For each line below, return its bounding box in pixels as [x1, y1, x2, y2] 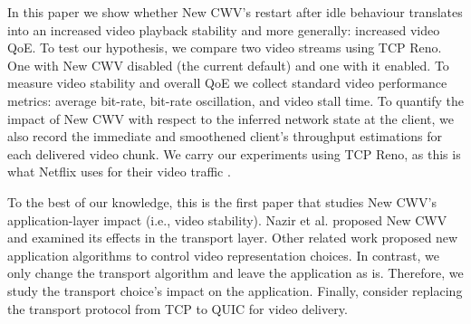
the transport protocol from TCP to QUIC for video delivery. [7, 299, 348, 318]
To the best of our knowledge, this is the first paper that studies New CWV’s [7, 192, 437, 211]
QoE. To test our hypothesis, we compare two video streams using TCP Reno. [7, 38, 442, 57]
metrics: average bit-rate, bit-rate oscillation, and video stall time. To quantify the [7, 91, 464, 110]
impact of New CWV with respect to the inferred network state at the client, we [7, 109, 454, 128]
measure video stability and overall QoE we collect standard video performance [7, 73, 447, 92]
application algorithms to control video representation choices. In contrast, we [7, 245, 439, 264]
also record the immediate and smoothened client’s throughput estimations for [7, 127, 443, 146]
